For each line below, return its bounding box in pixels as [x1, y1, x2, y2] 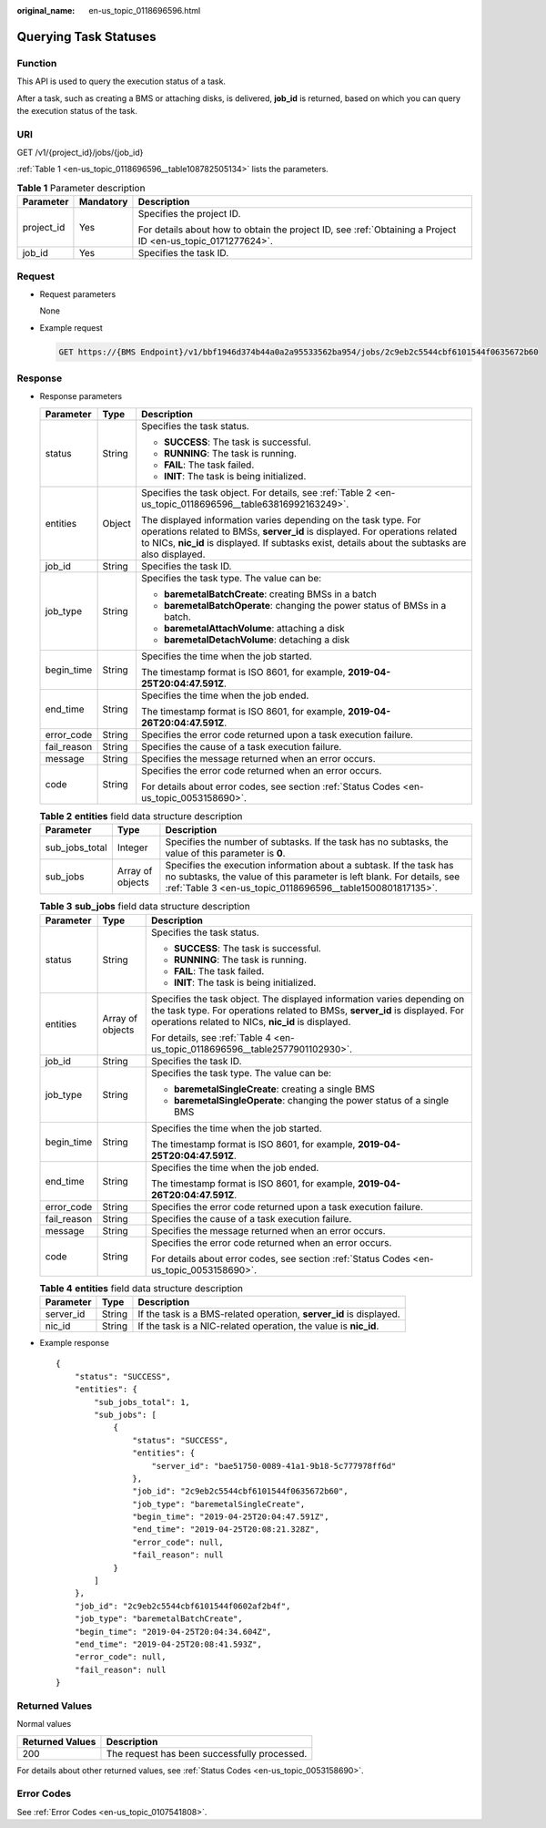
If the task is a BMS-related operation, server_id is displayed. [137, 1308, 400, 1320]
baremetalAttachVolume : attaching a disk [164, 621, 345, 634]
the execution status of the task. [16, 105, 138, 116]
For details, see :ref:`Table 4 [150, 1031, 272, 1043]
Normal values [16, 1719, 72, 1730]
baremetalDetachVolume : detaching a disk [164, 633, 350, 646]
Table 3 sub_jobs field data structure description [39, 900, 250, 913]
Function [16, 56, 57, 69]
